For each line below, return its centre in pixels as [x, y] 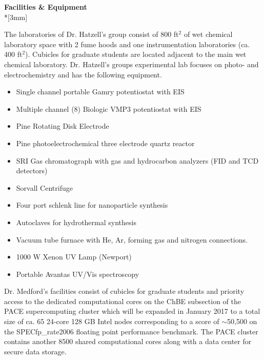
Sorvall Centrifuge [44, 187]
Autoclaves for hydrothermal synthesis [76, 222]
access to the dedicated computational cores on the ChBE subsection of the [123, 301]
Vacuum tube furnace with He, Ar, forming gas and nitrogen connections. [132, 239]
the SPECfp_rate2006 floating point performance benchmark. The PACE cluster [131, 331]
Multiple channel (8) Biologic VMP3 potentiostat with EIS [109, 108]
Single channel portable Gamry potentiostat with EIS [100, 92]
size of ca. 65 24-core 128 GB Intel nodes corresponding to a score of [112, 321]
